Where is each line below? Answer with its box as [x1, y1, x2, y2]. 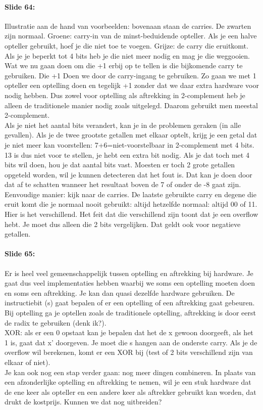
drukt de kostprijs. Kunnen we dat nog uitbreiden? [5, 396, 162, 407]
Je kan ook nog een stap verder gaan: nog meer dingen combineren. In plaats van [5, 367, 256, 377]
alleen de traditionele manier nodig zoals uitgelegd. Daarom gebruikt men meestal [5, 100, 258, 110]
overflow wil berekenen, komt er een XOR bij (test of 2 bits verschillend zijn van [5, 347, 253, 357]
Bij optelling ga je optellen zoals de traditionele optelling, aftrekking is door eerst [5, 307, 256, 318]
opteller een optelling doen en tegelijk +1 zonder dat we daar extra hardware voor [5, 80, 259, 90]
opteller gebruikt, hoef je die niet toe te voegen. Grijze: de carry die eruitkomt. [5, 40, 248, 51]
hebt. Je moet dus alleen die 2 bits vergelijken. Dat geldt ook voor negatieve [5, 218, 241, 229]
